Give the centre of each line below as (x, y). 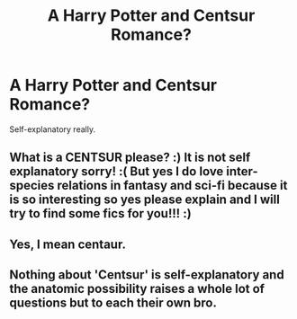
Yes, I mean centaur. (67, 244)
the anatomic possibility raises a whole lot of (137, 289)
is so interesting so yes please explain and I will (145, 200)
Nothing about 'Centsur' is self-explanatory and (147, 275)
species (32, 186)
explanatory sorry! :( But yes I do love (117, 172)
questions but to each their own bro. (113, 303)
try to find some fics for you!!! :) (100, 213)
